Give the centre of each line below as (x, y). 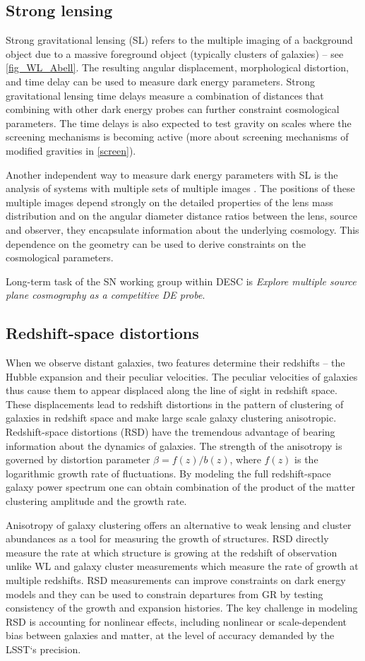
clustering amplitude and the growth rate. (96, 501)
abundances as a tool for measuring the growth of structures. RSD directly (167, 538)
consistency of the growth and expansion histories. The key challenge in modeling (182, 608)
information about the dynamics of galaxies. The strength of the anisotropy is (174, 445)
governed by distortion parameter (78, 459)
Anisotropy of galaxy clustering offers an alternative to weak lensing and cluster (179, 524)
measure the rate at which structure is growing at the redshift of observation (172, 552)
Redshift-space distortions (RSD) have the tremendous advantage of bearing (170, 432)
